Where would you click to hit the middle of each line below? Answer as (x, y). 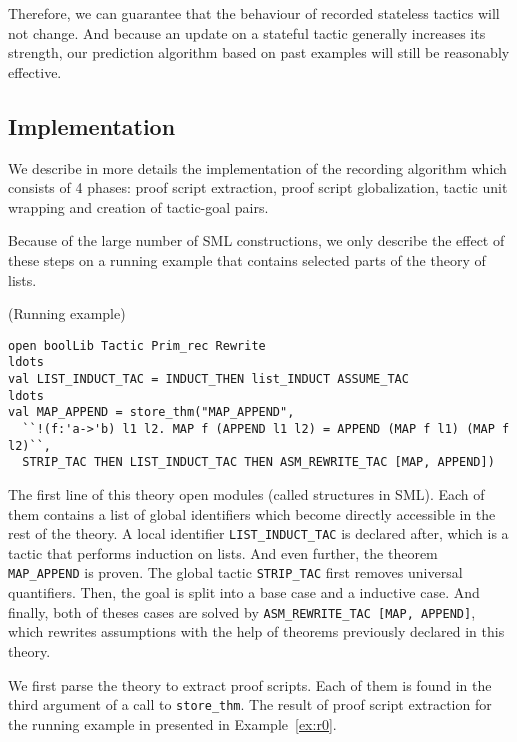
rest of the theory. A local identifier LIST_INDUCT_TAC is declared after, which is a (258, 533)
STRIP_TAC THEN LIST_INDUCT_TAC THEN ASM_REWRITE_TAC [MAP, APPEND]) (258, 462)
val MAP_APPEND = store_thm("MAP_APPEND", (151, 412)
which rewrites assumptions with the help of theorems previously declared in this (256, 631)
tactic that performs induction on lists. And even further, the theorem (223, 552)
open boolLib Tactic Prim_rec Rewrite (137, 345)
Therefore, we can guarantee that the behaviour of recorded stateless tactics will (254, 13)
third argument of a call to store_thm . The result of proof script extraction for (250, 704)
